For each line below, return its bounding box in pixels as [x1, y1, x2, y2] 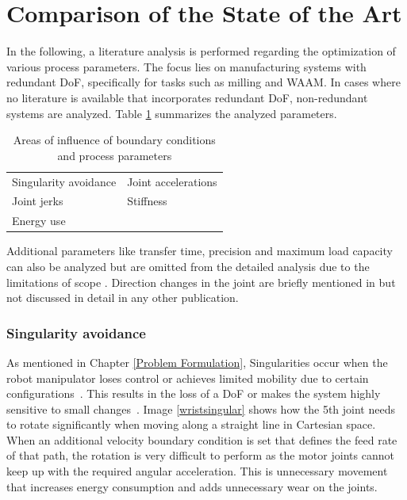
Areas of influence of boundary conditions [13, 132, 216, 148]
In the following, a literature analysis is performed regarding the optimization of [6, 43, 396, 59]
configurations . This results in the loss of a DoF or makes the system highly [6, 385, 381, 402]
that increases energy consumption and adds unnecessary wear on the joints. [6, 478, 378, 494]
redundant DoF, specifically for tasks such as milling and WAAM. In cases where [6, 74, 401, 90]
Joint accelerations [127, 173, 217, 189]
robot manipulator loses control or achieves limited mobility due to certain [6, 369, 369, 386]
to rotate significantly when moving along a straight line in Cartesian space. [6, 416, 376, 433]
